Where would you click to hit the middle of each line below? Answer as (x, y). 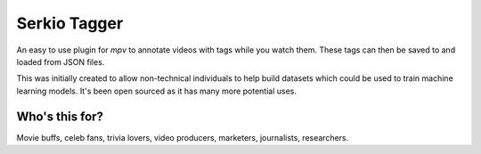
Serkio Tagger (70, 23)
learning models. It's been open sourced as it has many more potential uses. (157, 91)
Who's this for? (60, 116)
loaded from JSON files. (61, 61)
